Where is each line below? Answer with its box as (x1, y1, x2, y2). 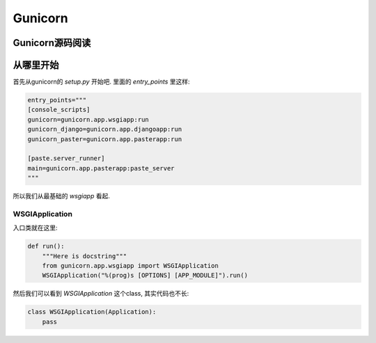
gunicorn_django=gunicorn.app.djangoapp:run (27, 125, 182, 134)
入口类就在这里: (13, 223, 58, 232)
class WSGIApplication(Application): (27, 308, 157, 316)
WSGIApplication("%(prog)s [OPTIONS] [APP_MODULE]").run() (42, 271, 249, 280)
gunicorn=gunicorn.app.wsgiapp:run (27, 115, 149, 123)
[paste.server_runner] (27, 154, 105, 163)
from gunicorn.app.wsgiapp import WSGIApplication (42, 262, 219, 270)
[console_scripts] (27, 106, 91, 114)
